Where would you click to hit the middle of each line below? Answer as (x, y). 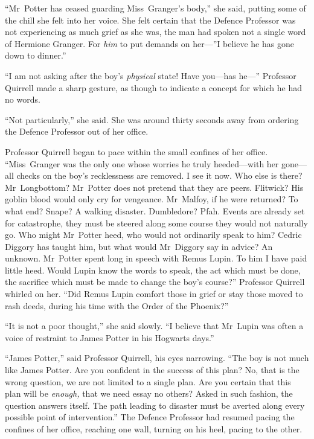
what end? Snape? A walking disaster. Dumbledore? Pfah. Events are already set (155, 210)
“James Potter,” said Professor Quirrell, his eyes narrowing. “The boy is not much (157, 358)
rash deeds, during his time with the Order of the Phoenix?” (117, 305)
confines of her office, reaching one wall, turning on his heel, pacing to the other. (154, 429)
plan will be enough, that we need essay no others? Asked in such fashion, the (149, 393)
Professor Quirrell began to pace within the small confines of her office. (136, 151)
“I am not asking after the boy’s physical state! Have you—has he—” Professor (151, 75)
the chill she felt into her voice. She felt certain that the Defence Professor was (150, 20)
